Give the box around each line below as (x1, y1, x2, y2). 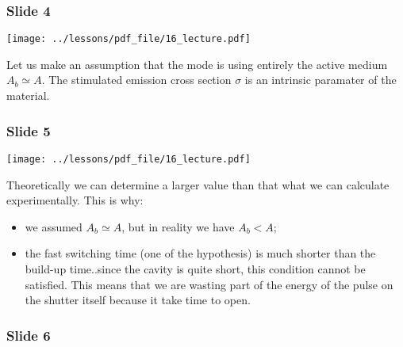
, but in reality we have (121, 218, 235, 235)
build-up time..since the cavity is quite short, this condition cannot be (25, 260, 366, 276)
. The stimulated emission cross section (41, 71, 232, 88)
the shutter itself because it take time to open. (25, 292, 251, 308)
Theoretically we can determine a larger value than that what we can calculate (6, 176, 390, 193)
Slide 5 (6, 120, 51, 140)
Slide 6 (6, 325, 51, 345)
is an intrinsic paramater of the (244, 71, 397, 88)
